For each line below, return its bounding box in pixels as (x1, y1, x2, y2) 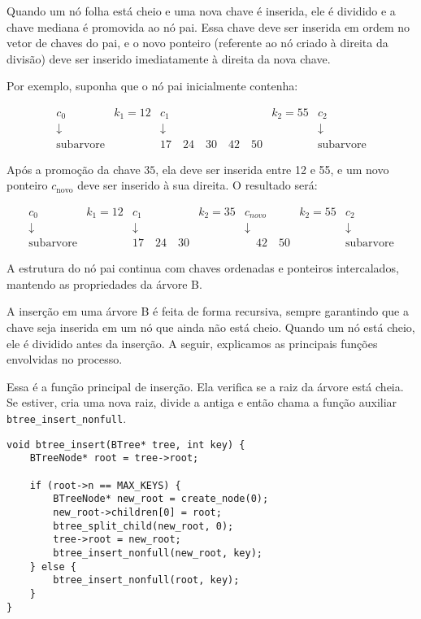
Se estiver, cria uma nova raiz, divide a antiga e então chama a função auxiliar (7, 394, 397, 411)
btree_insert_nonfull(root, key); (53, 574, 240, 586)
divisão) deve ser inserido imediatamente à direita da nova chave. (7, 50, 331, 67)
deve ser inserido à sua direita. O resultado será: (77, 177, 318, 194)
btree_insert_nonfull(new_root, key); (53, 547, 263, 559)
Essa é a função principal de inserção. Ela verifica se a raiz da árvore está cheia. (7, 377, 404, 395)
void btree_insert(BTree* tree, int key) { (7, 438, 245, 451)
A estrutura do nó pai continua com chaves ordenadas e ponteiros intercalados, (7, 259, 399, 277)
